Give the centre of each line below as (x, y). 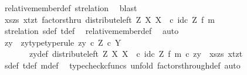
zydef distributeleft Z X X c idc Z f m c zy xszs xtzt (136, 54)
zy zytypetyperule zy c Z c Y (63, 42)
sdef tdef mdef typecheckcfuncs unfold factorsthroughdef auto (122, 65)
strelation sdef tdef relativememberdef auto (92, 31)
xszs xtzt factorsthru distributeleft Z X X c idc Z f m (109, 19)
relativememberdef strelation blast (71, 8)
